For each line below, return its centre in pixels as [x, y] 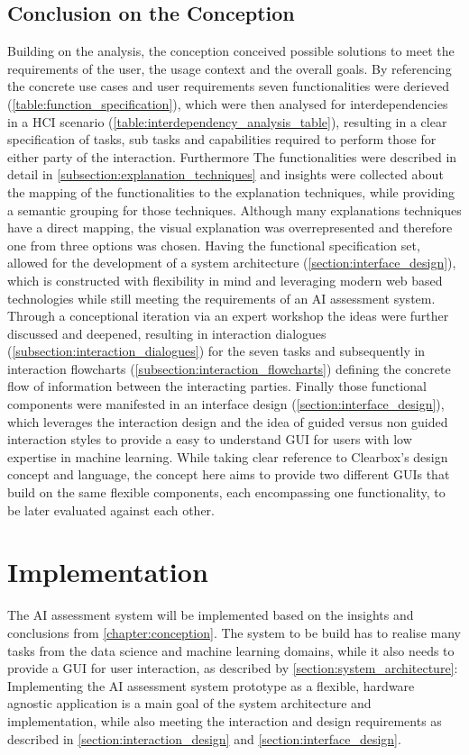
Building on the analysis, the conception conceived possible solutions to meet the [231, 51]
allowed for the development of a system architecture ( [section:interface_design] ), [232, 263]
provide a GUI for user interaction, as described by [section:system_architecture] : [233, 668]
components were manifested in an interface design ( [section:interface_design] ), [226, 404]
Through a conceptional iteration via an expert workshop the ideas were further [228, 316]
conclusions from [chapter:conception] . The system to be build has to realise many [234, 632]
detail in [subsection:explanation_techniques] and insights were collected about [225, 174]
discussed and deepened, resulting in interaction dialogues [167, 333]
